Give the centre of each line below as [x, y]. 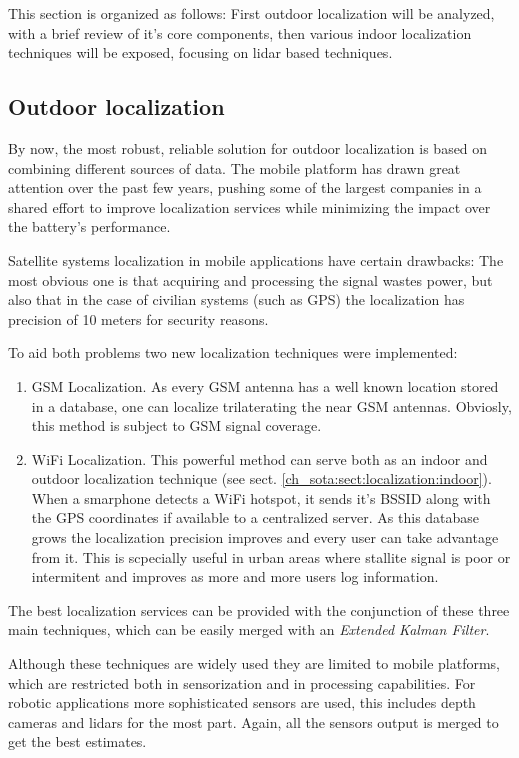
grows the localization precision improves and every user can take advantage [265, 537]
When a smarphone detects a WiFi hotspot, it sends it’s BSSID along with [261, 497]
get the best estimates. [77, 741]
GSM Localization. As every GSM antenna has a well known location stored [265, 385]
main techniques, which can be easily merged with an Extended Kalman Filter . [249, 629]
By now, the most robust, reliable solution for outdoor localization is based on [248, 147]
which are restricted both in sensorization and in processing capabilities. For [242, 682]
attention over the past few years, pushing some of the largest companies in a [245, 187]
